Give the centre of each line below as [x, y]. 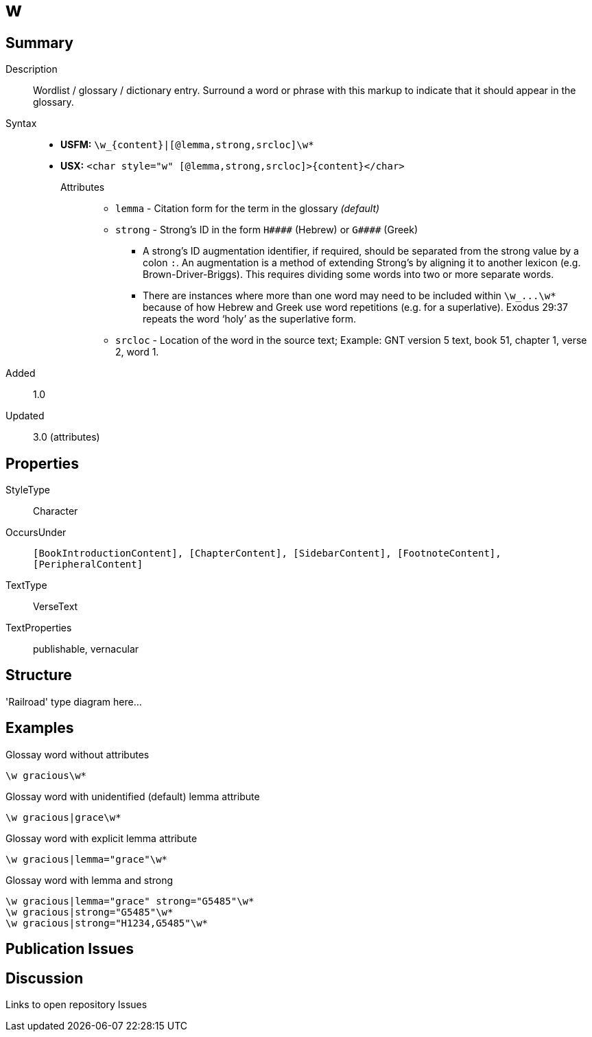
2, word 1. [137, 352]
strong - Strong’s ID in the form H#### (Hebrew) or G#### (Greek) [267, 230]
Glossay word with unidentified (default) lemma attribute [133, 796]
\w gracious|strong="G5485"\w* [90, 912]
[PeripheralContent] [88, 564]
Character [56, 511]
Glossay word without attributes [78, 754]
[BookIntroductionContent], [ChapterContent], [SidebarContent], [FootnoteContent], [267, 554]
